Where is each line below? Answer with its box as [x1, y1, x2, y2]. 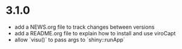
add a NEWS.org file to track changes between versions [14, 23, 155, 30]
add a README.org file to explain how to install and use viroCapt [14, 29, 176, 36]
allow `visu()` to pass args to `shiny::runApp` [14, 36, 126, 43]
